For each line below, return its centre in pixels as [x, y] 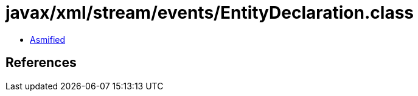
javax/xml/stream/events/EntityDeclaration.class [210, 13]
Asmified [48, 39]
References [41, 63]
